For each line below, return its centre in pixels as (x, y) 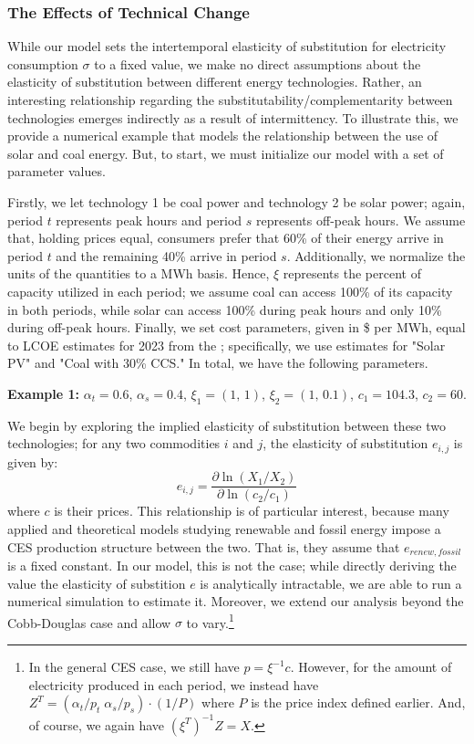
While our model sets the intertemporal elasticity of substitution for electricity (227, 46)
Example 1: (43, 393)
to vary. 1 (210, 621)
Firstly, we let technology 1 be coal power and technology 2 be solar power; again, (237, 201)
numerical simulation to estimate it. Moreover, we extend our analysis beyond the (236, 601)
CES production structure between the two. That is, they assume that (204, 546)
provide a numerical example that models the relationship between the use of (223, 136)
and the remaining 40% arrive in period (166, 255)
